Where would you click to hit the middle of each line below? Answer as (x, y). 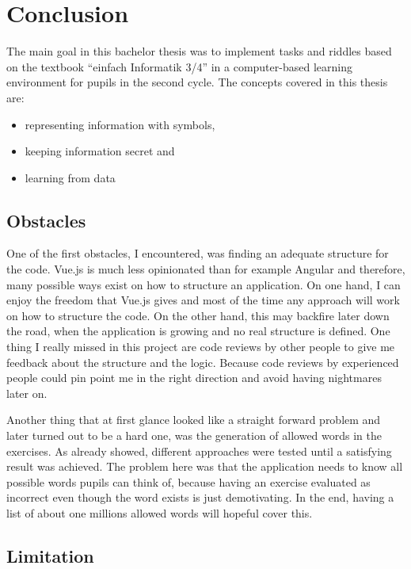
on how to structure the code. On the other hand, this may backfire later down (198, 315)
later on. (27, 393)
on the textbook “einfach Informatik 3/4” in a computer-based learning (179, 66)
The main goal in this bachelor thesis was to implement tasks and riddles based (199, 51)
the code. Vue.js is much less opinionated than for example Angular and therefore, (206, 269)
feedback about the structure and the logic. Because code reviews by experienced (203, 362)
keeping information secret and (100, 151)
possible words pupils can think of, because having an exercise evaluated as (188, 481)
